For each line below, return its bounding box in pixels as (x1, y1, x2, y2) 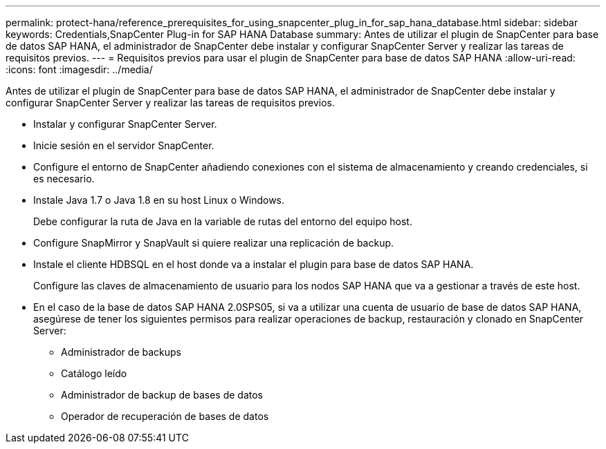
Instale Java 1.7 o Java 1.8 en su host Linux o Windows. (33, 194, 285, 206)
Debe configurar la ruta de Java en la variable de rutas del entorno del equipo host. (33, 216, 412, 227)
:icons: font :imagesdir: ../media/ (6, 64, 153, 75)
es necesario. (33, 173, 95, 184)
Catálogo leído (61, 367, 127, 379)
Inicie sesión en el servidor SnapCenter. (33, 140, 214, 151)
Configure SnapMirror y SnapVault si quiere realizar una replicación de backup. (33, 237, 394, 249)
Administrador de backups (61, 346, 181, 358)
